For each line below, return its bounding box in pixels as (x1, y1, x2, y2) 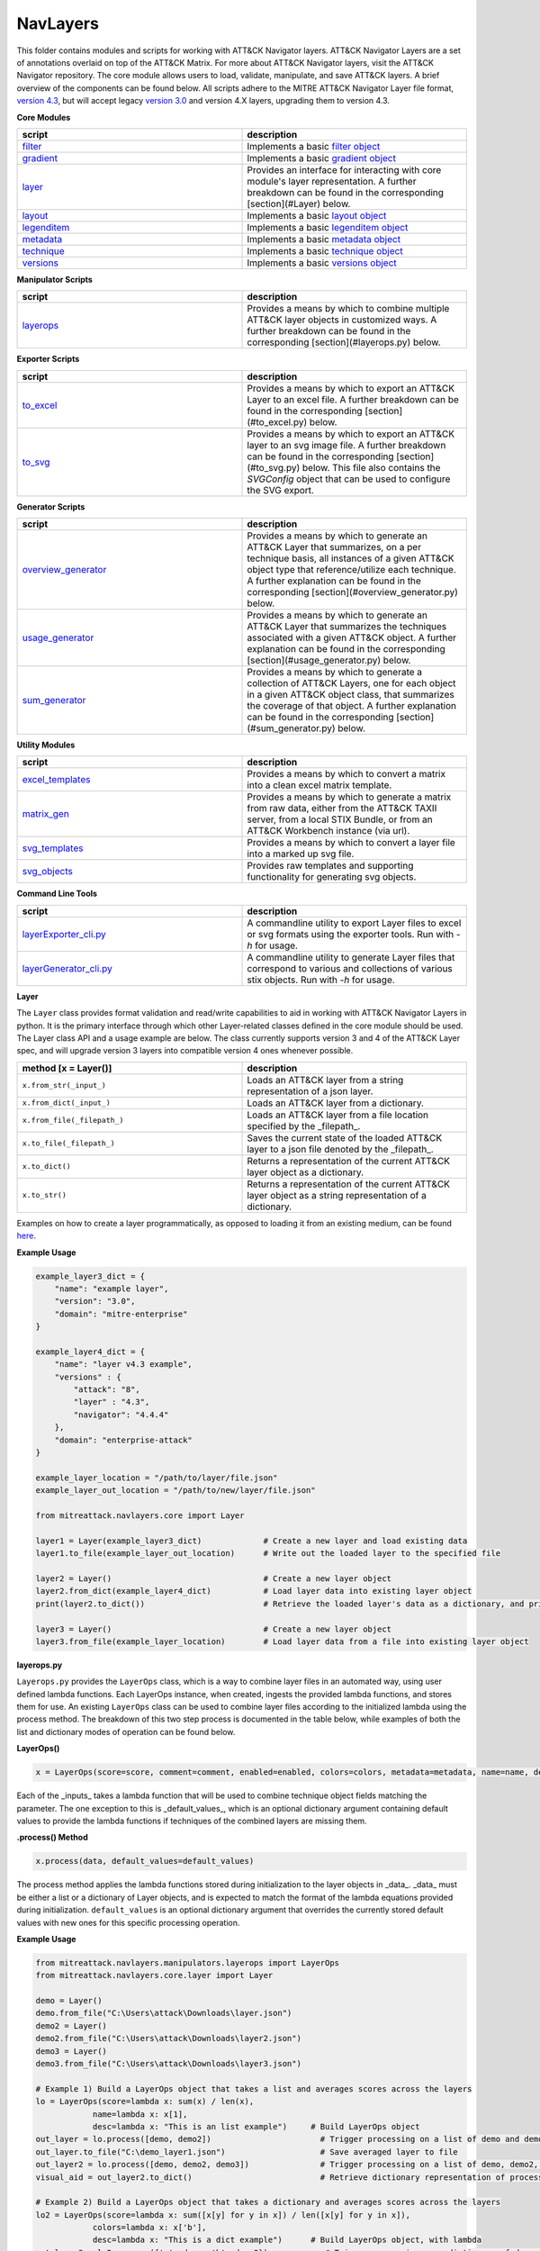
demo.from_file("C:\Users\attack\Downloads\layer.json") (35, 2008, 292, 2019)
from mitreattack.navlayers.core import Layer (35, 1510, 245, 1521)
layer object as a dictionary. (247, 1166, 364, 1179)
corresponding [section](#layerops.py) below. (247, 336, 441, 348)
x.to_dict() (22, 1162, 71, 1171)
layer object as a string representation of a (247, 1189, 427, 1201)
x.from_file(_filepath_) (22, 1116, 124, 1125)
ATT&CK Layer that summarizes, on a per (247, 541, 422, 554)
